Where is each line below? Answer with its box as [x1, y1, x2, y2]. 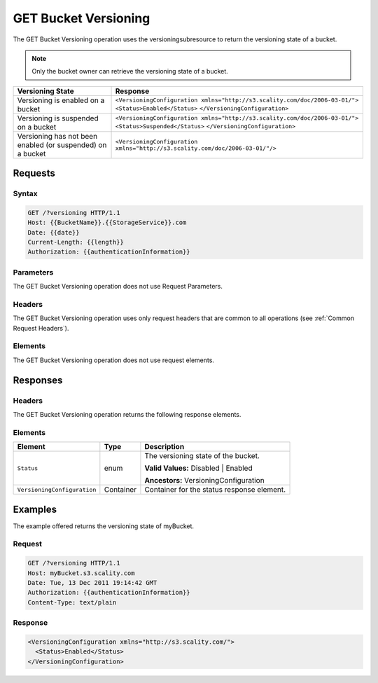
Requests [13, 167, 55, 179]
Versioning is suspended [17, 113, 99, 123]
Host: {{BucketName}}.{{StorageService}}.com [27, 219, 187, 227]
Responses [13, 374, 63, 386]
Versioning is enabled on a [17, 95, 105, 105]
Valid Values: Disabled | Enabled [144, 463, 253, 473]
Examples [13, 503, 57, 515]
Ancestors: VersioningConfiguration [144, 476, 265, 485]
